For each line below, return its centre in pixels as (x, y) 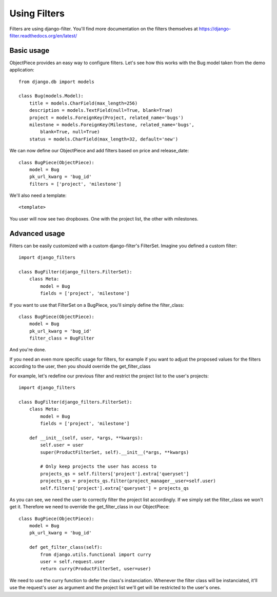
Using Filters (37, 13)
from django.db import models (57, 82)
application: (22, 70)
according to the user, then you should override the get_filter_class (80, 366)
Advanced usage (37, 233)
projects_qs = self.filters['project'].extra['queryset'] (115, 474)
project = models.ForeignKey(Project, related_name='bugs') (106, 117)
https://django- (215, 29)
